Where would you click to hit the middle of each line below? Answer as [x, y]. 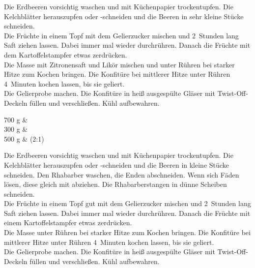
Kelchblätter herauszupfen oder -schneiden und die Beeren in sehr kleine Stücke [124, 16]
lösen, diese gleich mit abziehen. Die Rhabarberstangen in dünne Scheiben [115, 184]
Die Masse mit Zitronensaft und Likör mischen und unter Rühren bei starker [119, 64]
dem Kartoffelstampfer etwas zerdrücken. [66, 54]
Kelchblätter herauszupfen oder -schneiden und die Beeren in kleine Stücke [116, 164]
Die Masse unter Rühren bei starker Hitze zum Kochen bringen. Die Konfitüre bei [127, 232]
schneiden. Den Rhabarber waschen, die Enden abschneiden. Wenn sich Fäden [122, 174]
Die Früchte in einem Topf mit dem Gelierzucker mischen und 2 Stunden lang [121, 35]
